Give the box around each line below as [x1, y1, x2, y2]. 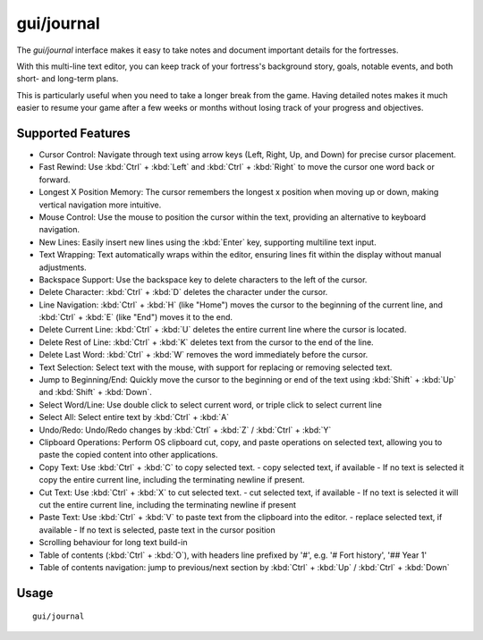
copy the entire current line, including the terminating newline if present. [38, 475, 306, 485]
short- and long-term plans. [16, 73, 119, 84]
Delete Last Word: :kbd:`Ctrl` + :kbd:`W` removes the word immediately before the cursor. [38, 349, 369, 360]
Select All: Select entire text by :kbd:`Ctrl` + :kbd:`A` [38, 412, 230, 423]
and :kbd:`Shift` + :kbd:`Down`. [38, 387, 152, 398]
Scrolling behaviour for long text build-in [38, 537, 188, 548]
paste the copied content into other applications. [38, 450, 218, 460]
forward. [38, 174, 71, 185]
